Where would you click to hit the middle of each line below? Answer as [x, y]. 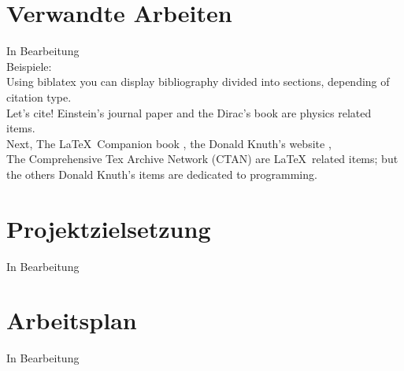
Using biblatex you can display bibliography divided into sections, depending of [198, 82]
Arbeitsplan [72, 320]
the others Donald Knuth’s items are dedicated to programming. [162, 174]
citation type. [39, 96]
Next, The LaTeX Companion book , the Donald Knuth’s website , [169, 143]
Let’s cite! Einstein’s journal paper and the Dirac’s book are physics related [189, 112]
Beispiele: [29, 66]
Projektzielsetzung [109, 228]
